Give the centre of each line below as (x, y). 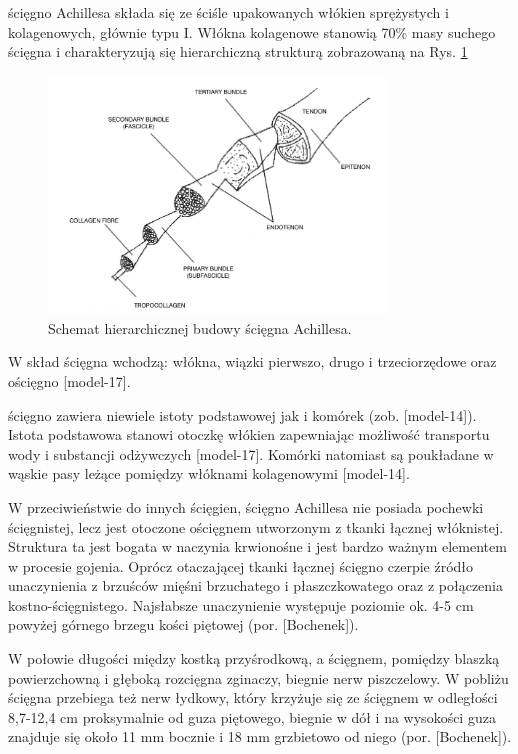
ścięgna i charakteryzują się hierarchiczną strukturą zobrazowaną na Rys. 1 (238, 51)
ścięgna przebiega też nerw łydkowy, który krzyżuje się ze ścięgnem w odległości (253, 697)
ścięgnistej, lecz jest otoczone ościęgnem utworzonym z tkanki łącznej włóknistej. (256, 526)
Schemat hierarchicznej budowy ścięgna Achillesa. (200, 327)
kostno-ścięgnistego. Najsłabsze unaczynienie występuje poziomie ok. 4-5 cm (241, 604)
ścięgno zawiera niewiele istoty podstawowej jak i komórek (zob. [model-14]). (242, 414)
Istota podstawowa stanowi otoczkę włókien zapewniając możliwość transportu (249, 434)
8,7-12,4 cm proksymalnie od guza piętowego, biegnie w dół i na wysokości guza (252, 716)
